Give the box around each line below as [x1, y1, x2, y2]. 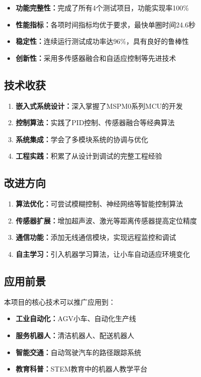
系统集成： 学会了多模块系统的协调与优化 [15, 134, 148, 144]
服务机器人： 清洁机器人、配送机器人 [15, 330, 134, 340]
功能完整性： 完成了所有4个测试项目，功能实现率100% [15, 2, 189, 12]
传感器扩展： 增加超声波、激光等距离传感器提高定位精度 [15, 215, 197, 225]
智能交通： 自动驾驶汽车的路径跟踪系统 [15, 347, 141, 357]
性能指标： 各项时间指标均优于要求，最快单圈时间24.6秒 [15, 19, 196, 29]
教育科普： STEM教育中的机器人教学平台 [15, 364, 148, 374]
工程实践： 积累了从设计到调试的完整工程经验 [15, 151, 162, 161]
